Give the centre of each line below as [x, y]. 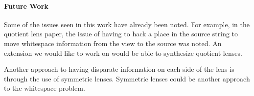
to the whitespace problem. [45, 88]
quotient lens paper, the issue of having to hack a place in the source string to [121, 34]
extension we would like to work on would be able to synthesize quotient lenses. [123, 53]
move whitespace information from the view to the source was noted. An [113, 43]
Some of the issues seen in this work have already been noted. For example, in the [127, 24]
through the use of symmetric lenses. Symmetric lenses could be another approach [127, 78]
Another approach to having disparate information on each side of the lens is [119, 69]
